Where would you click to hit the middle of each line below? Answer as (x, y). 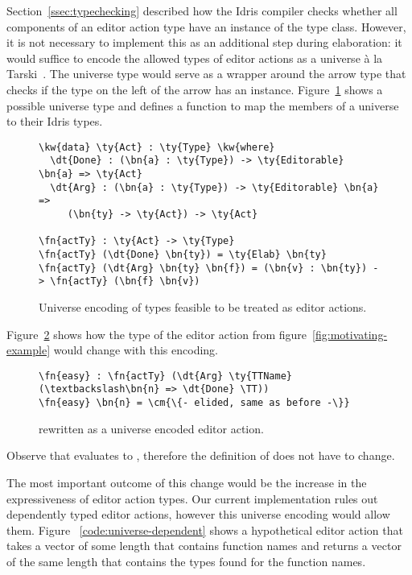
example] (29, 350)
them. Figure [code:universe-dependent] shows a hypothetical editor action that (205, 529)
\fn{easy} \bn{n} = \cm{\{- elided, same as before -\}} (194, 403)
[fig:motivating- (350, 334)
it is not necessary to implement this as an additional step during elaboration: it (204, 42)
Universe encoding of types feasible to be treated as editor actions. (203, 306)
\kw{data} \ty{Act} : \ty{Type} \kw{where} (157, 147)
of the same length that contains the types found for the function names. (186, 561)
